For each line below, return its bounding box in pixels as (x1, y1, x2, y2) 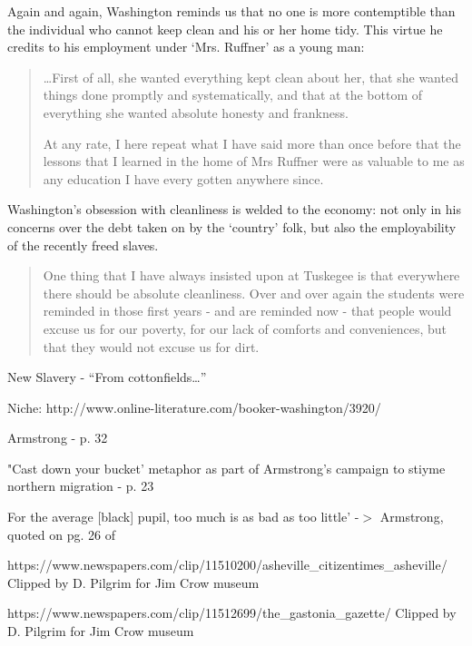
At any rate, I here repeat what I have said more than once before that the (43, 133, 461, 152)
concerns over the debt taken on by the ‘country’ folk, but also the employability (7, 217, 457, 236)
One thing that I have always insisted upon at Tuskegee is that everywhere (43, 266, 460, 285)
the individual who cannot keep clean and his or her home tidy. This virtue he (7, 19, 443, 38)
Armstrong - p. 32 (7, 428, 108, 447)
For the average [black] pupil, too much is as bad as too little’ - (7, 507, 359, 526)
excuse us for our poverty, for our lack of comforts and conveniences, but (43, 318, 447, 338)
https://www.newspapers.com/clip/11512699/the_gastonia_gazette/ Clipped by (7, 603, 457, 622)
